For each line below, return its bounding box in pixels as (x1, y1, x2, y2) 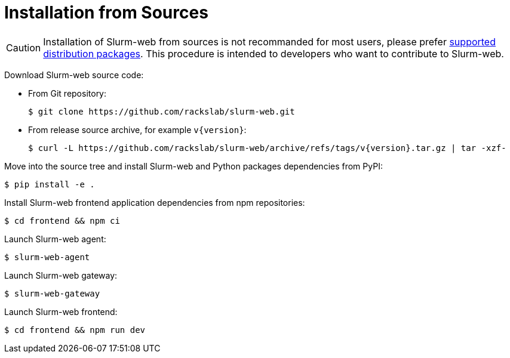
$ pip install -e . (4, 179, 95, 189)
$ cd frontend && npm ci (4, 215, 120, 226)
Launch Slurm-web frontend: (4, 306, 118, 317)
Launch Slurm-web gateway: (4, 270, 118, 280)
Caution (6, 41, 41, 54)
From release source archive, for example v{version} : (28, 124, 247, 135)
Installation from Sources (4, 2, 208, 23)
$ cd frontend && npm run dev (4, 325, 146, 335)
